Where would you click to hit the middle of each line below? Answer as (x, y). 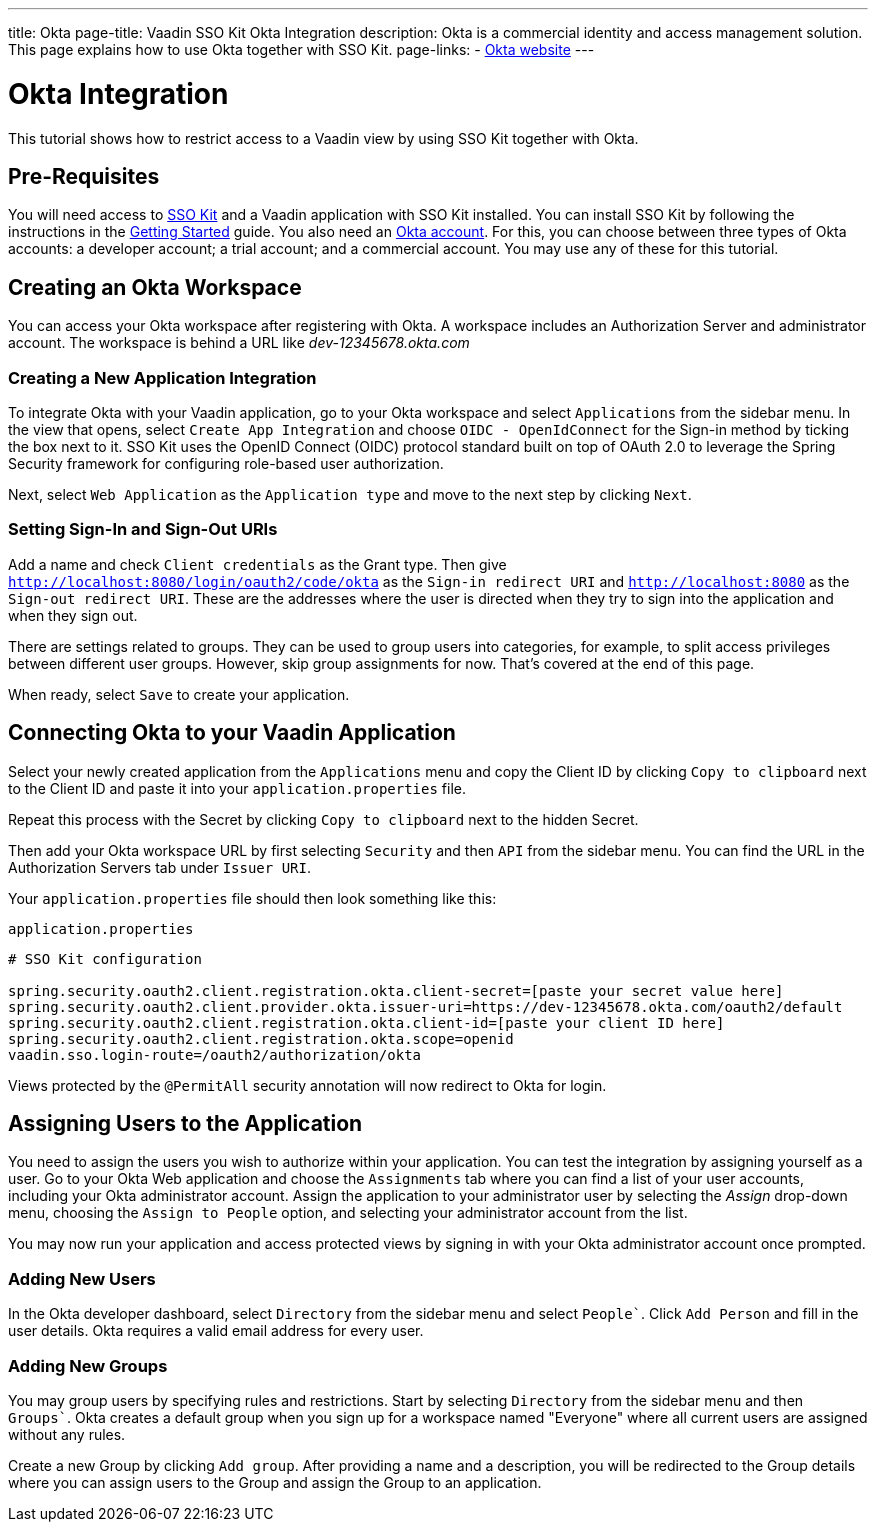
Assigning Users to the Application (185, 1123)
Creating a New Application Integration (162, 377)
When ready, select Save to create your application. (179, 694)
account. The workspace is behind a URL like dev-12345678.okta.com (239, 343)
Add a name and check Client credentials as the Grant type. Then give (257, 564)
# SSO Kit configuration (105, 958)
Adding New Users (82, 1278)
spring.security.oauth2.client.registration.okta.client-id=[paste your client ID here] (366, 1022)
